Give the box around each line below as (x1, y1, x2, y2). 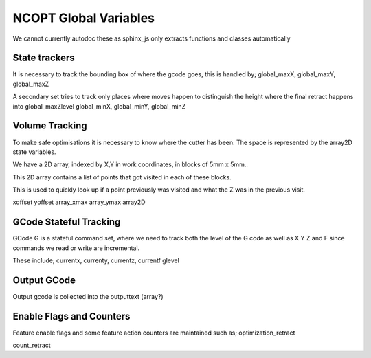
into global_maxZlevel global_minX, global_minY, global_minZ (12, 102, 186, 110)
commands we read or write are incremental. (12, 244, 140, 252)
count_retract (12, 341, 51, 350)
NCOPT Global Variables (12, 10, 155, 25)
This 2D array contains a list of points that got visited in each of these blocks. (12, 172, 232, 181)
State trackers (12, 52, 75, 64)
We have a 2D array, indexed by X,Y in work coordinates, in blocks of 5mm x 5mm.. (12, 160, 249, 168)
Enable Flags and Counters (12, 310, 131, 322)
